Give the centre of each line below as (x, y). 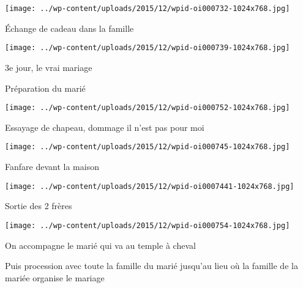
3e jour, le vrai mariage (49, 67)
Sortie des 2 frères (39, 206)
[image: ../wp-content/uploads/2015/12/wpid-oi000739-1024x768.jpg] (148, 48)
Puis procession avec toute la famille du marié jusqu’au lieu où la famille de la (151, 266)
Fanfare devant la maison (52, 166)
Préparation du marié (45, 88)
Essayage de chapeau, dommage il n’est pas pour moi (105, 127)
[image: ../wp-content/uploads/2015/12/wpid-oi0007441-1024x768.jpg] (150, 186)
